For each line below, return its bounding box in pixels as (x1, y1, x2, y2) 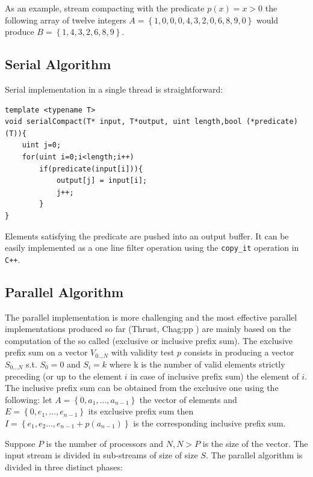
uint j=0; (22, 141, 61, 150)
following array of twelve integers (5, 13, 126, 26)
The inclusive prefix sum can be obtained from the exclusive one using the (5, 381, 279, 394)
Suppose (5, 437, 36, 449)
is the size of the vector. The (202, 437, 308, 449)
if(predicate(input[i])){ (39, 164, 143, 173)
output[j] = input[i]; (56, 176, 147, 185)
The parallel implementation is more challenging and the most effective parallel (5, 310, 297, 323)
